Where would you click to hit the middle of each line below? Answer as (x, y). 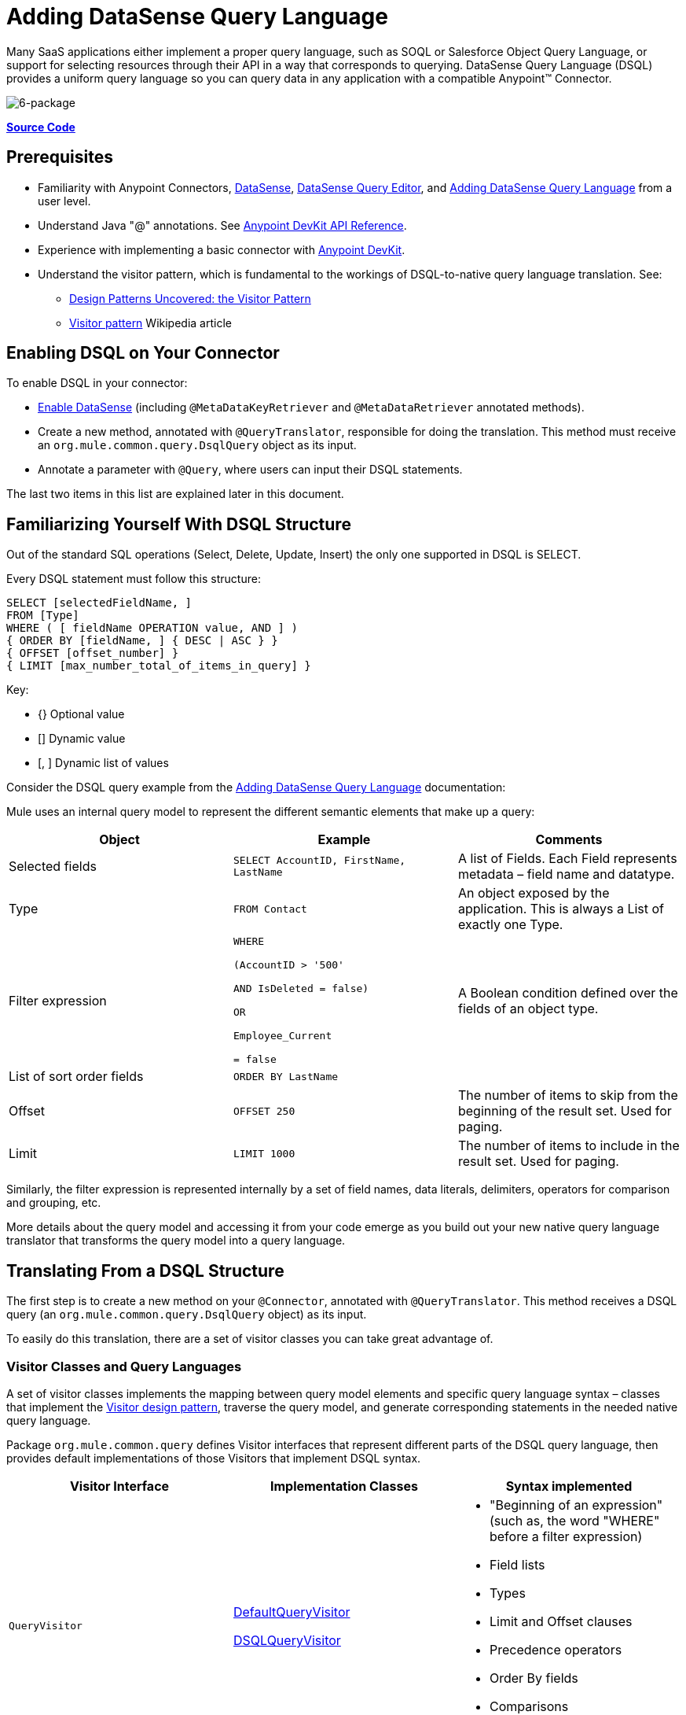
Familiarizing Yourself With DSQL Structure (179, 524)
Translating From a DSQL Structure (145, 1271)
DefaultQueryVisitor (292, 1612)
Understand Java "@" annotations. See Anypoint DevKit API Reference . (222, 225)
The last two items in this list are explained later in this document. (175, 494)
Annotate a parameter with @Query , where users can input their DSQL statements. (250, 470)
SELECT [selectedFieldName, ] (99, 603)
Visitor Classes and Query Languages (124, 1366)
